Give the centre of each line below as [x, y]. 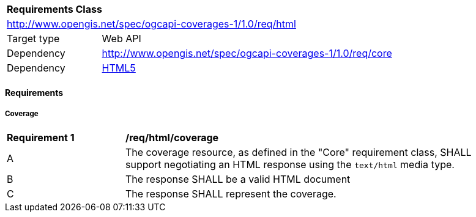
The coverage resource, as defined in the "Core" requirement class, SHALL [299, 153]
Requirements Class [54, 9]
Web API [121, 39]
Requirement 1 [41, 138]
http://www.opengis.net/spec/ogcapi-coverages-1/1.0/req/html [151, 24]
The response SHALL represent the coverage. [231, 194]
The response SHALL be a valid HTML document [238, 179]
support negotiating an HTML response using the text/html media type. [290, 165]
